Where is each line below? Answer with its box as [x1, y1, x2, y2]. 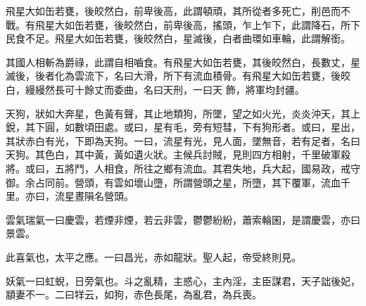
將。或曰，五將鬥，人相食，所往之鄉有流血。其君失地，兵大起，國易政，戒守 [6, 160, 360, 175]
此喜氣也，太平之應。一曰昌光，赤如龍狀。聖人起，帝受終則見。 [6, 249, 301, 264]
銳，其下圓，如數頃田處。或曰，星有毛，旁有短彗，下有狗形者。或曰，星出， [6, 120, 360, 134]
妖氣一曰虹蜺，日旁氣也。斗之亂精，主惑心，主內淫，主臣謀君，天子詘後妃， [6, 273, 360, 288]
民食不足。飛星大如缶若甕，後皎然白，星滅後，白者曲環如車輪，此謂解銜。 [6, 31, 351, 46]
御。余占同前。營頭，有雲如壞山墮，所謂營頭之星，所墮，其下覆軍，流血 [6, 174, 341, 189]
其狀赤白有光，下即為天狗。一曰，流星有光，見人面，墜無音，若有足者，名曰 [6, 133, 360, 148]
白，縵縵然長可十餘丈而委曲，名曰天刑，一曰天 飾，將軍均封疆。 [6, 82, 305, 96]
